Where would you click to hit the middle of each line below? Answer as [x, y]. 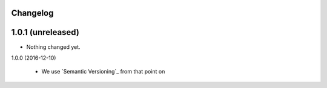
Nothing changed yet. [54, 47]
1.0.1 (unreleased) [45, 32]
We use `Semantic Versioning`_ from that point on [103, 72]
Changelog [32, 13]
